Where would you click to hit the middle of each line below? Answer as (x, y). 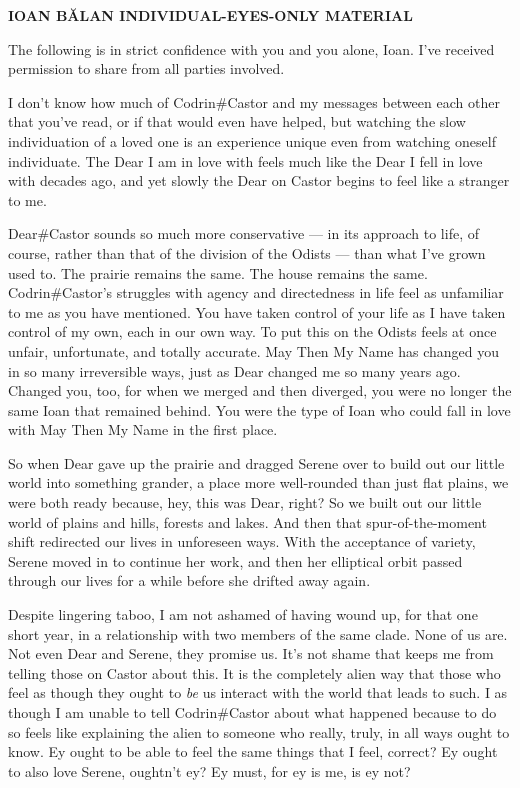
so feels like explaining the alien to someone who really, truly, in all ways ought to (259, 731)
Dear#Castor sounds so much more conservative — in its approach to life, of (243, 233)
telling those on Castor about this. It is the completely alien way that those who (254, 672)
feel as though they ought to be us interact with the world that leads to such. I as (258, 692)
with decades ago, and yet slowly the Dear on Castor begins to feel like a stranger (259, 180)
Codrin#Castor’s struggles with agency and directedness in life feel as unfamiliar (256, 292)
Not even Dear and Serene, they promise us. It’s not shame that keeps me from (251, 653)
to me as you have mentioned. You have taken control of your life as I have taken (257, 311)
